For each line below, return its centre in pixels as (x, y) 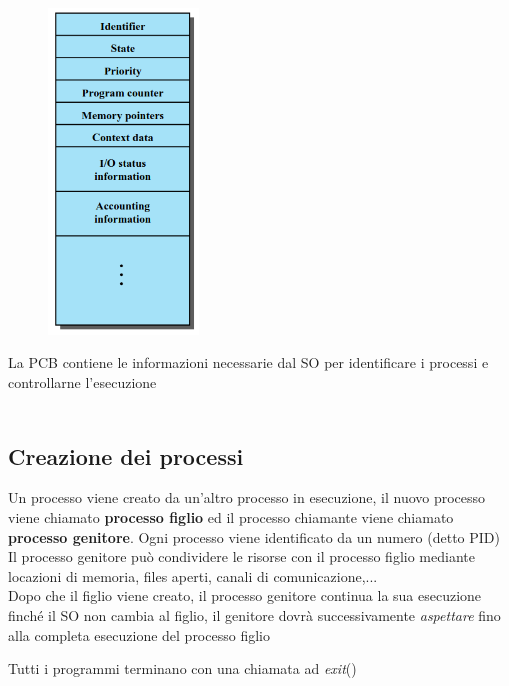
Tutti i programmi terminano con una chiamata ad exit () (182, 668)
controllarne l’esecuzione (82, 381)
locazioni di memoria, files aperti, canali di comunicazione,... (193, 575)
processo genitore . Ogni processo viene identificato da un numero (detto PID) (254, 536)
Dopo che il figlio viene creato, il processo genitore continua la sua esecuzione (245, 595)
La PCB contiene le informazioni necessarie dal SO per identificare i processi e (248, 362)
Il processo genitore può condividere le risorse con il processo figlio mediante (241, 556)
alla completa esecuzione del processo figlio (139, 634)
